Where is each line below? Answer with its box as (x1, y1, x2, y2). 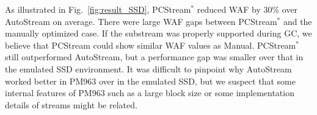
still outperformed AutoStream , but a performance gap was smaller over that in (5, 51, 304, 63)
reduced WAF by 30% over (197, 3, 298, 15)
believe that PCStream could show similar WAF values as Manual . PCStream (5, 38, 296, 51)
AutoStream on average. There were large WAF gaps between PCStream (5, 15, 277, 27)
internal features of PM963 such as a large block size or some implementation (5, 86, 294, 99)
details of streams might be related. (5, 98, 137, 111)
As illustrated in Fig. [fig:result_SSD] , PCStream (5, 3, 191, 15)
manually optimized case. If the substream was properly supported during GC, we (5, 27, 312, 40)
